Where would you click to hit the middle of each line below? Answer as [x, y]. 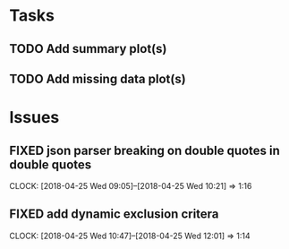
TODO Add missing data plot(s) [98, 78]
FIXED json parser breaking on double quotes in [144, 150]
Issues [34, 118]
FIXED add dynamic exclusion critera [114, 215]
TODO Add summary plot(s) [88, 49]
